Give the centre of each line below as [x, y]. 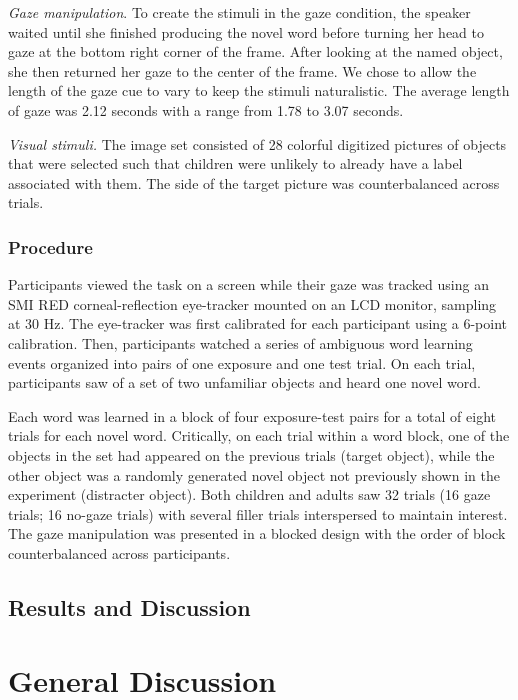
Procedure [50, 246]
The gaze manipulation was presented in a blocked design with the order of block [257, 533]
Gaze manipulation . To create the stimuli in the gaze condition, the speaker [239, 12]
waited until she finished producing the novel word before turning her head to [246, 31]
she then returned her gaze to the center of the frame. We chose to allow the [242, 70]
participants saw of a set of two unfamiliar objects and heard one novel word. [244, 382]
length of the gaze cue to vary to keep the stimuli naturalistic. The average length [259, 90]
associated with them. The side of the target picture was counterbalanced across [254, 182]
